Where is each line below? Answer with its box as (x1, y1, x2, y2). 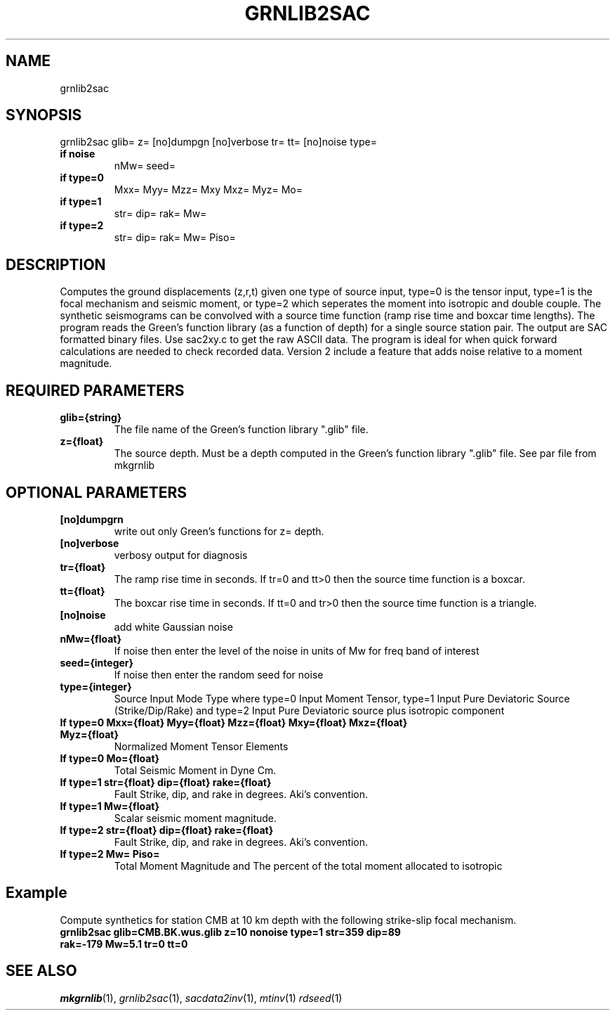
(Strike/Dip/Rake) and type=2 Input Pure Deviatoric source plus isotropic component (114, 704, 505, 716)
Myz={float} (60, 728, 119, 740)
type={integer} (60, 680, 132, 693)
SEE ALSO (6, 962, 77, 980)
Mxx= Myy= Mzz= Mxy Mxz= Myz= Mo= (114, 184, 303, 196)
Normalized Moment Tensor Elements (114, 740, 289, 752)
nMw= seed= (114, 160, 176, 172)
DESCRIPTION (6, 255, 106, 274)
